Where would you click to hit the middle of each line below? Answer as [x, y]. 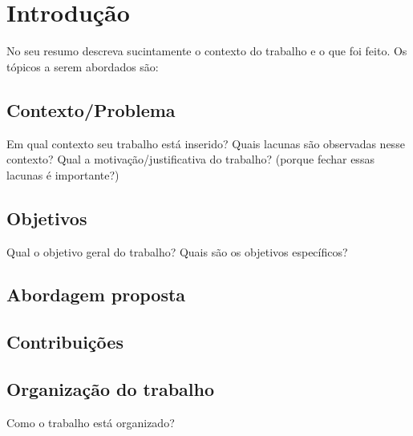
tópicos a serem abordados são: [83, 66]
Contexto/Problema [91, 109]
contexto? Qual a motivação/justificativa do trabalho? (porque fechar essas [190, 159]
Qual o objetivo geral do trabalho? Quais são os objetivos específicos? [177, 251]
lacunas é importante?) [63, 174]
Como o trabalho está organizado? [91, 422]
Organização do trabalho [111, 389]
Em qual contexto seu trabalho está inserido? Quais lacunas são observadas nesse [206, 143]
